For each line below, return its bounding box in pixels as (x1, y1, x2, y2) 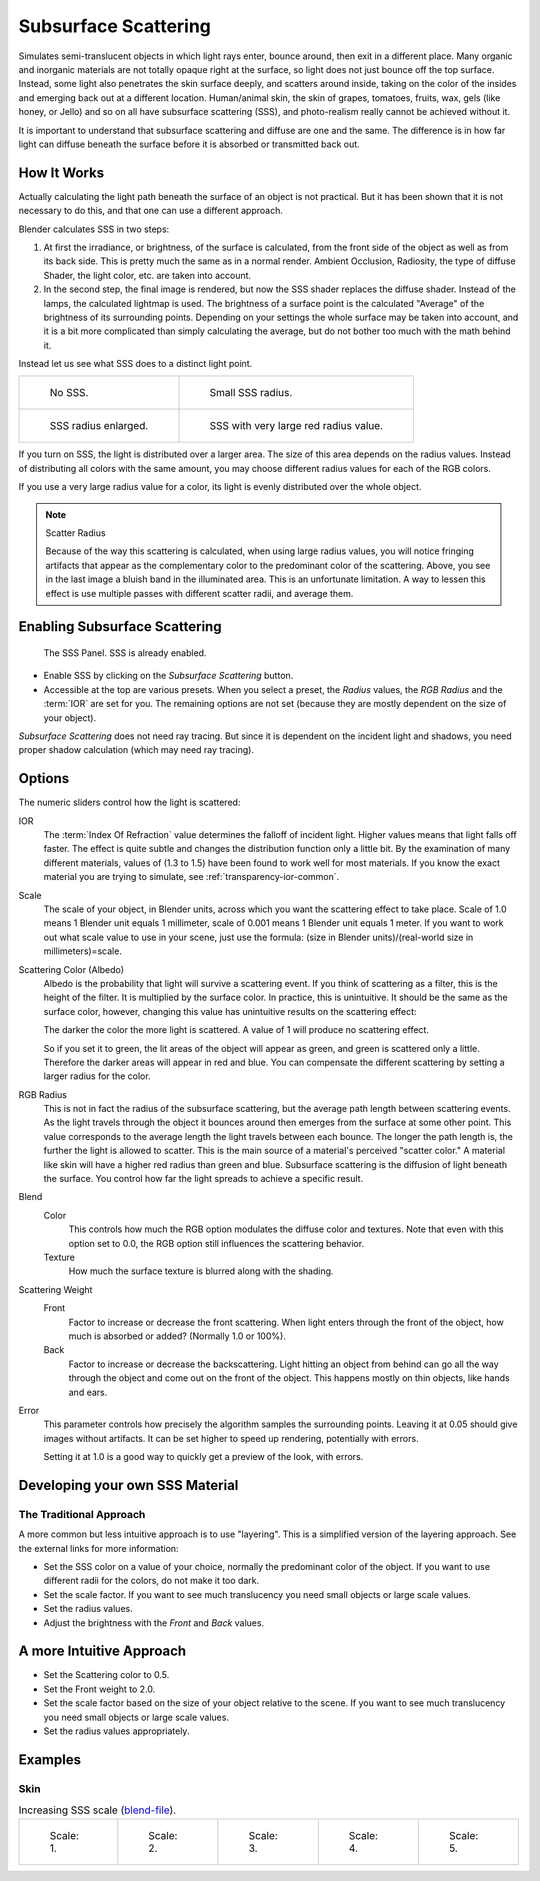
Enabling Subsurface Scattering (18, 618, 222, 635)
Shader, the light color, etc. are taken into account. (43, 269, 252, 281)
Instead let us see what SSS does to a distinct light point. (18, 358, 253, 370)
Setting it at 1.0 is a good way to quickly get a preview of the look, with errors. (43, 1451, 364, 1463)
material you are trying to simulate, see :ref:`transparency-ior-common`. (43, 871, 340, 883)
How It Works (18, 164, 105, 181)
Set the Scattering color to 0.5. (43, 1669, 170, 1681)
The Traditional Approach (18, 1507, 146, 1521)
